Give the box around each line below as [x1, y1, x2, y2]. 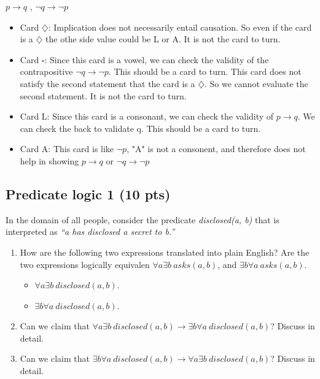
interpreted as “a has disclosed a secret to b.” [6, 225, 175, 238]
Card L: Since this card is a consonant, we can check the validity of [20, 110, 274, 123]
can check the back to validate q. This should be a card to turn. [20, 121, 261, 134]
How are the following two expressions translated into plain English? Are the [20, 245, 310, 258]
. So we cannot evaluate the [205, 77, 308, 90]
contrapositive [20, 65, 73, 78]
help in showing [20, 154, 79, 167]
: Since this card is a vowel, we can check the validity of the [44, 53, 269, 66]
